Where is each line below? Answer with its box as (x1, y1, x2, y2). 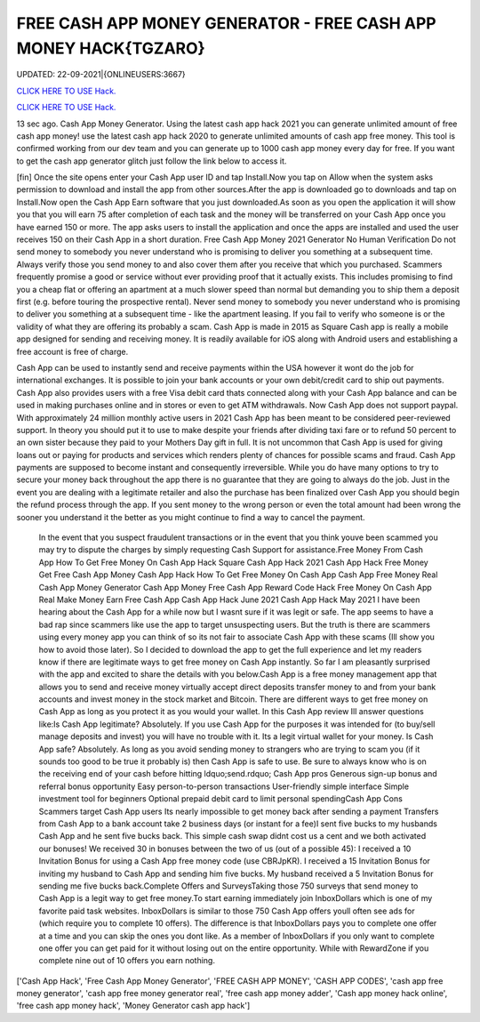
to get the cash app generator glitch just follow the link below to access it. (16, 156, 287, 166)
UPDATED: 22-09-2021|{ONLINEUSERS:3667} (16, 69, 186, 80)
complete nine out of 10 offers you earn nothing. (38, 955, 215, 966)
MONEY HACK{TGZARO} (16, 38, 206, 58)
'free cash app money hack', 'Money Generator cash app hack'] (16, 1001, 251, 1011)
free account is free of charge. (16, 346, 129, 357)
